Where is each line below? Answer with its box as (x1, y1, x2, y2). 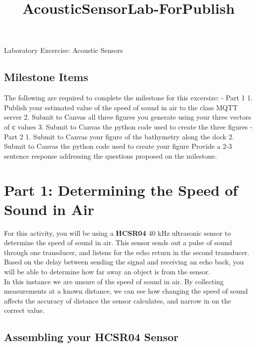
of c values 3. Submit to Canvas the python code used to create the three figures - (4, 121, 253, 131)
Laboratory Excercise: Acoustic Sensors (4, 45, 123, 55)
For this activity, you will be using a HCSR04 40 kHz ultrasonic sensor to (4, 227, 231, 238)
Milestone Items (4, 69, 88, 85)
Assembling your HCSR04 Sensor (4, 329, 179, 345)
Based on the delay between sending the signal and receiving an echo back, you (4, 257, 244, 267)
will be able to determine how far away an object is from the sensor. (4, 266, 211, 277)
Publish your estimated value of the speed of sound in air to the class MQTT (4, 102, 238, 112)
